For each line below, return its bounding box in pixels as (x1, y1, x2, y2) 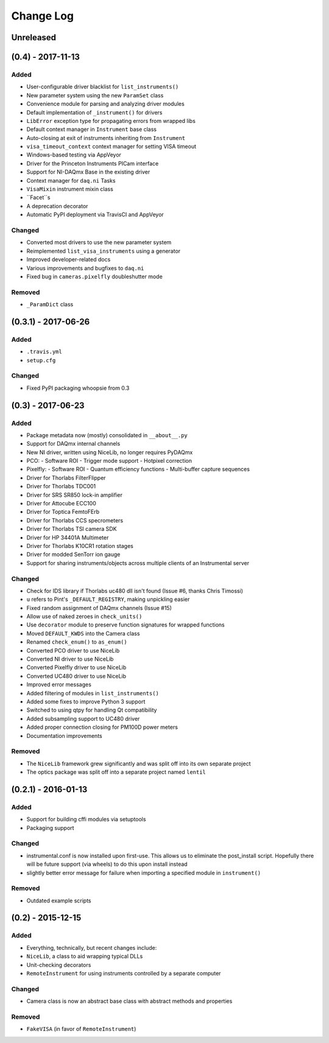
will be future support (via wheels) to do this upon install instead (26, 860, 188, 868)
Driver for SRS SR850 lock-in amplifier (26, 491, 123, 499)
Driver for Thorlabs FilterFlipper (26, 474, 106, 481)
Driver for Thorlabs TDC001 (26, 483, 96, 490)
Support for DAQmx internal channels (26, 440, 121, 448)
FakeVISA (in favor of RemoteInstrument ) (26, 1025, 136, 1033)
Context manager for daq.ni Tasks (26, 177, 116, 184)
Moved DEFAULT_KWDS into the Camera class (26, 630, 140, 637)
